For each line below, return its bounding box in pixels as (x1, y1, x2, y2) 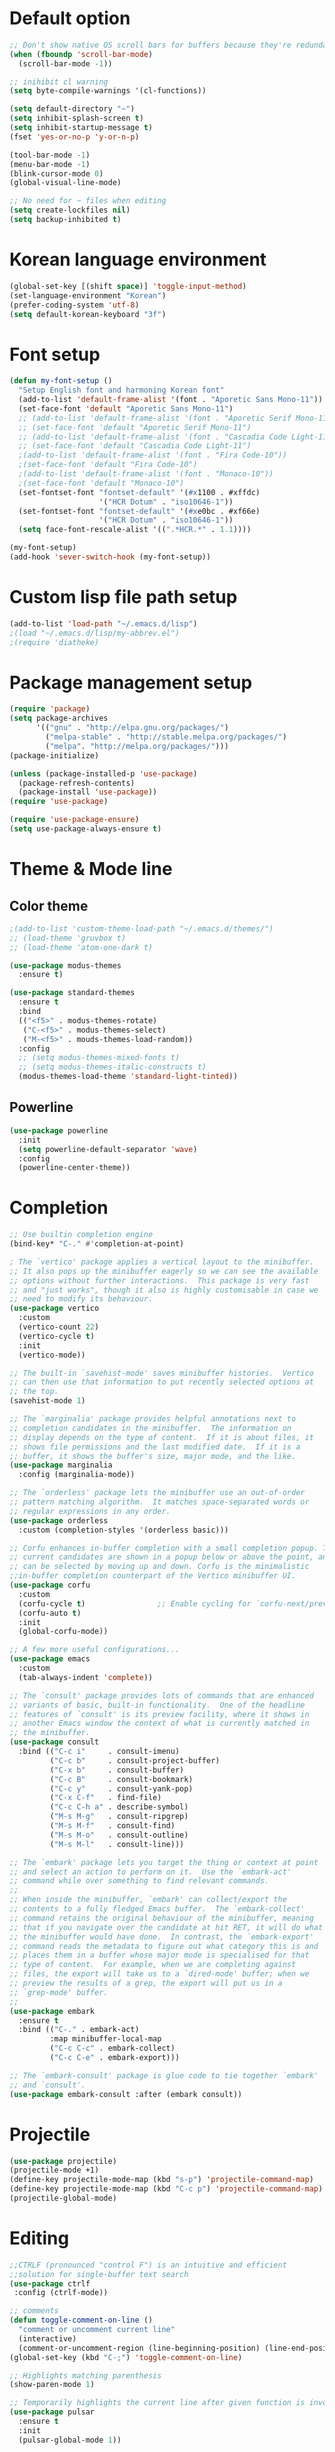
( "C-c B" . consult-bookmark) (49, 1774, 194, 1784)
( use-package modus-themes (9, 960, 122, 971)
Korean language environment (9, 248, 267, 271)
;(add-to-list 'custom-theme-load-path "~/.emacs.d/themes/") (9, 923, 274, 934)
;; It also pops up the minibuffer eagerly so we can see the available (9, 1266, 319, 1276)
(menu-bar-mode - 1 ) (9, 159, 91, 169)
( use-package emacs (9, 1654, 91, 1664)
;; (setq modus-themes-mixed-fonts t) (18, 1053, 181, 1063)
